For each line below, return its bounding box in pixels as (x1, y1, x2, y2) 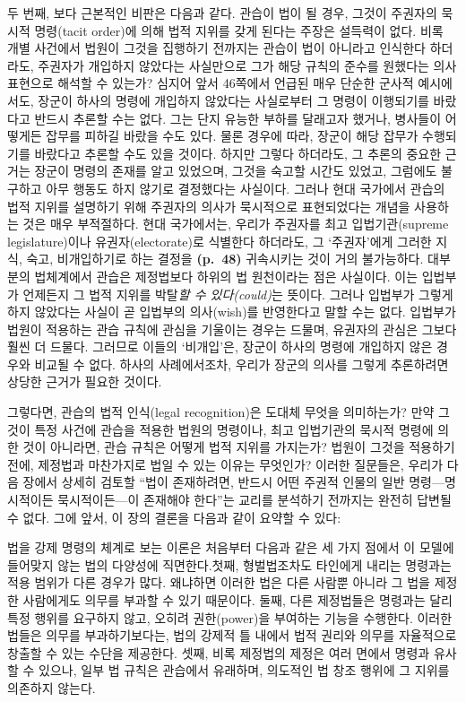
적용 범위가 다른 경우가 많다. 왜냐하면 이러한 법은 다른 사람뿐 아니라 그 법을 (7, 573, 430, 592)
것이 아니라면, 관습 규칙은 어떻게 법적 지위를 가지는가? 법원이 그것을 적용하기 (22, 438, 455, 456)
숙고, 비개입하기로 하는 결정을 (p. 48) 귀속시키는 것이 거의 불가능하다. (26, 249, 424, 268)
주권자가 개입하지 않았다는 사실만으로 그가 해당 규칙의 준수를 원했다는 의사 (38, 56, 457, 74)
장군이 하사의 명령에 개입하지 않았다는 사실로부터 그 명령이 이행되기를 (38, 91, 429, 109)
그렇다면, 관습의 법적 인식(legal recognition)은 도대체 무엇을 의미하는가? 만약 (7, 403, 435, 421)
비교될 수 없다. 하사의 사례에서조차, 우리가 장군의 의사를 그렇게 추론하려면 (34, 354, 449, 373)
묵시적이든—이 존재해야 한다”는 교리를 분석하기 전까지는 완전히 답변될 (57, 490, 452, 509)
